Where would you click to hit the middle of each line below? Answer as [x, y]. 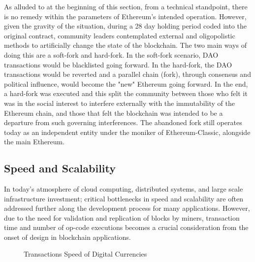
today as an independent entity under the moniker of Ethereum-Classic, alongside [127, 132]
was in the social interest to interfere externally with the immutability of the [119, 103]
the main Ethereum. [34, 142]
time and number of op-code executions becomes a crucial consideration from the [126, 227]
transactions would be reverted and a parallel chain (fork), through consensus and [127, 74]
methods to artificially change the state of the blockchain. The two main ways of [125, 45]
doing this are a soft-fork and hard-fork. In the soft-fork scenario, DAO [111, 54]
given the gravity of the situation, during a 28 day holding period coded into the [125, 26]
